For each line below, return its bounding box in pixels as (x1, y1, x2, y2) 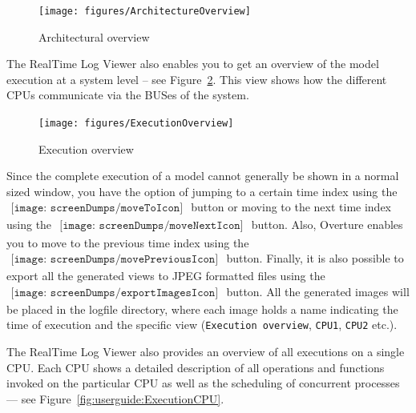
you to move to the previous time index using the (6, 234, 249, 251)
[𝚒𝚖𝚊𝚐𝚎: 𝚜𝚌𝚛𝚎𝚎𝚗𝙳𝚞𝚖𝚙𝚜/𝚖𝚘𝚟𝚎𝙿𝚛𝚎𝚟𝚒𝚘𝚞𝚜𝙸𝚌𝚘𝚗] (10, 254, 219, 266)
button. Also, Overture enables (251, 216, 403, 233)
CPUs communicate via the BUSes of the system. (6, 86, 249, 103)
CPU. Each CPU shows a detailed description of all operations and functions (6, 359, 385, 375)
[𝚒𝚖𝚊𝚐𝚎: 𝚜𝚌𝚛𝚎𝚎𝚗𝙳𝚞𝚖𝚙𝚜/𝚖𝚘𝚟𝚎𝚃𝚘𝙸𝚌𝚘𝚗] (10, 202, 184, 215)
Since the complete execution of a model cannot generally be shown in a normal (6, 167, 399, 184)
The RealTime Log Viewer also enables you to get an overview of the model (6, 55, 379, 72)
